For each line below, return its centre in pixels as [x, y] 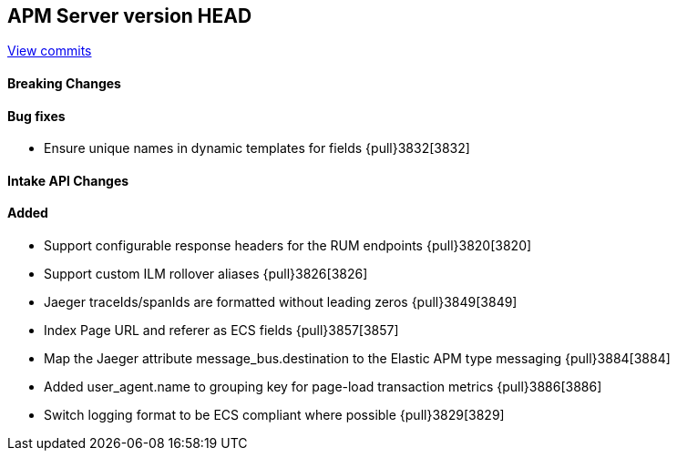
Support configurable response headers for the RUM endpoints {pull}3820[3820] [288, 246]
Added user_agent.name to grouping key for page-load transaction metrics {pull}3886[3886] [323, 387]
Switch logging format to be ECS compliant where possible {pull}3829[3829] [274, 415]
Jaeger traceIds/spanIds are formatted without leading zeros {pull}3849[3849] [281, 302]
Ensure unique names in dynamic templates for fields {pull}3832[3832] [257, 148]
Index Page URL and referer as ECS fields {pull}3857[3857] [221, 331]
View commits [50, 51]
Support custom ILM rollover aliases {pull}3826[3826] [206, 274]
